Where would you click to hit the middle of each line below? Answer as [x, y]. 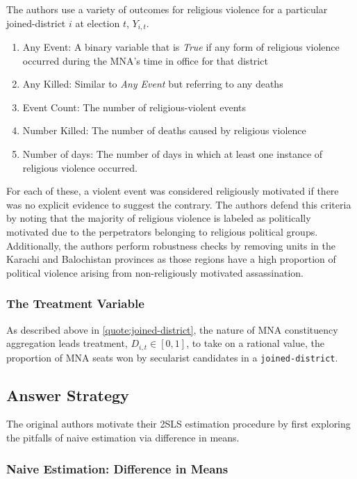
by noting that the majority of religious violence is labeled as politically [159, 218]
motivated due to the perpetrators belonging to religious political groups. [162, 231]
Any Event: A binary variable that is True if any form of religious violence [181, 47]
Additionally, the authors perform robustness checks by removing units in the [171, 245]
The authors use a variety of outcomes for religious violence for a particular [167, 9]
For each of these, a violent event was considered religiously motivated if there [173, 191]
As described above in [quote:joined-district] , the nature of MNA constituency [172, 329]
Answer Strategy [68, 395]
